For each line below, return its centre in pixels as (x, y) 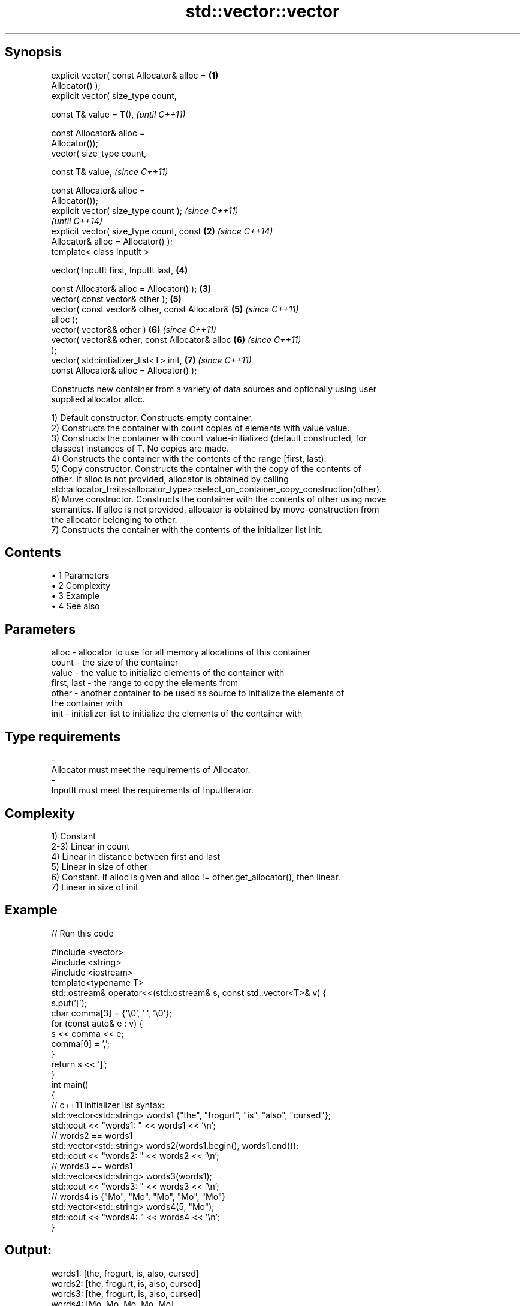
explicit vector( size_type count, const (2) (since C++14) (162, 231)
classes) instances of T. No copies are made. (140, 448)
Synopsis (33, 52)
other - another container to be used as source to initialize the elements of (198, 693)
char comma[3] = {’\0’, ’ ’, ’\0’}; (111, 1013)
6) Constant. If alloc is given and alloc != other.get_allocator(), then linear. (196, 877)
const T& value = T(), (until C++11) (118, 114)
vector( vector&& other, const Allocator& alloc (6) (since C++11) (176, 339)
